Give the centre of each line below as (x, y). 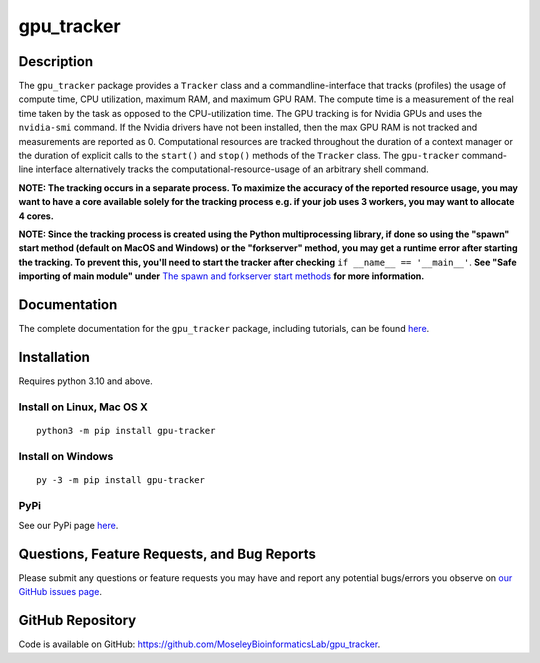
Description (56, 61)
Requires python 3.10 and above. (86, 381)
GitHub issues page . (60, 592)
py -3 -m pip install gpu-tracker (120, 479)
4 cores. (36, 216)
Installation (54, 356)
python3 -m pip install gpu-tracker (126, 430)
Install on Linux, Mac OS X (83, 407)
